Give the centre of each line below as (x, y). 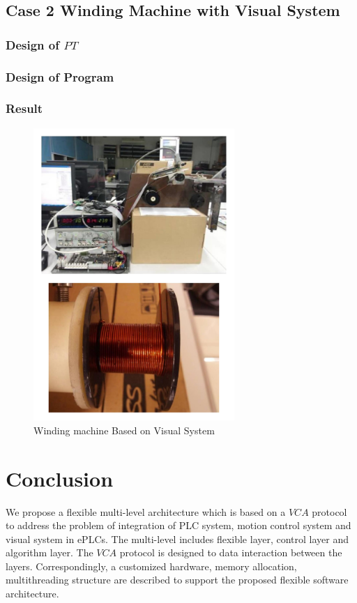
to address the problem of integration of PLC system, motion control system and (178, 525)
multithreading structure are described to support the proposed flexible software (177, 580)
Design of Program (60, 76)
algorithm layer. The (50, 552)
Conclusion (60, 478)
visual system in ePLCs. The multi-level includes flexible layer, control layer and (177, 539)
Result (24, 108)
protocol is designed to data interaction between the (231, 552)
